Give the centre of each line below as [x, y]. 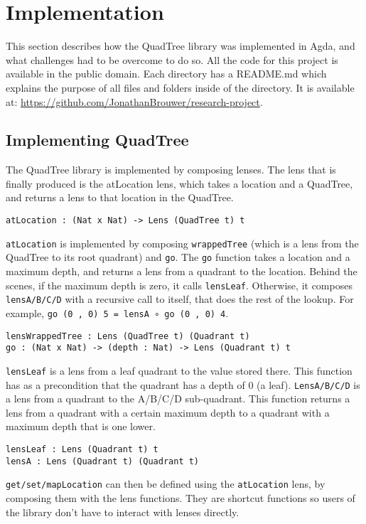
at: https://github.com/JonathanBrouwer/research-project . [134, 101]
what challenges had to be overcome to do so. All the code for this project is [172, 59]
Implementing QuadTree [97, 140]
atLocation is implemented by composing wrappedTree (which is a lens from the [182, 243]
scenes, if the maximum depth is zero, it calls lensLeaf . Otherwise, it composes [179, 285]
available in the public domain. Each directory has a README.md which [166, 74]
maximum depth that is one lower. [81, 426]
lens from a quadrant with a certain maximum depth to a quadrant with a [168, 412]
